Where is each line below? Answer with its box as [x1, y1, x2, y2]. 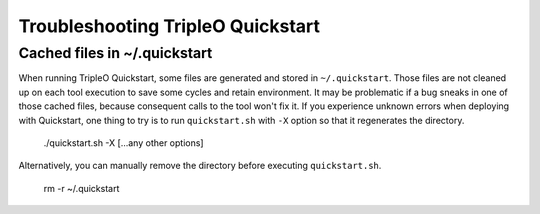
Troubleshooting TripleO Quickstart [18, 15, 320, 37]
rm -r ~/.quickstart [43, 182, 120, 194]
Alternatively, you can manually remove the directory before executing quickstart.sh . [18, 160, 382, 172]
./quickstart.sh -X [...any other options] [43, 136, 204, 149]
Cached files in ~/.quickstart [18, 44, 213, 62]
